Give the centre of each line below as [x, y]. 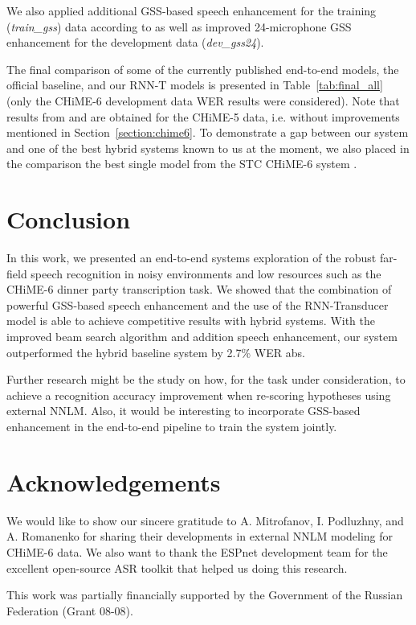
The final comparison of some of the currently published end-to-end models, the [203, 69]
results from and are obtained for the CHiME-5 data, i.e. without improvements [203, 116]
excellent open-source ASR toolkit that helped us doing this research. [177, 567]
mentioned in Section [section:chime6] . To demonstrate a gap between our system [208, 132]
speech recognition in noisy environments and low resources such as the [206, 273]
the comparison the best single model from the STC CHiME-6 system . [182, 164]
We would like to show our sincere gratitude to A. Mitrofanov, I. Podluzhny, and [205, 520]
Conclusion [69, 219]
